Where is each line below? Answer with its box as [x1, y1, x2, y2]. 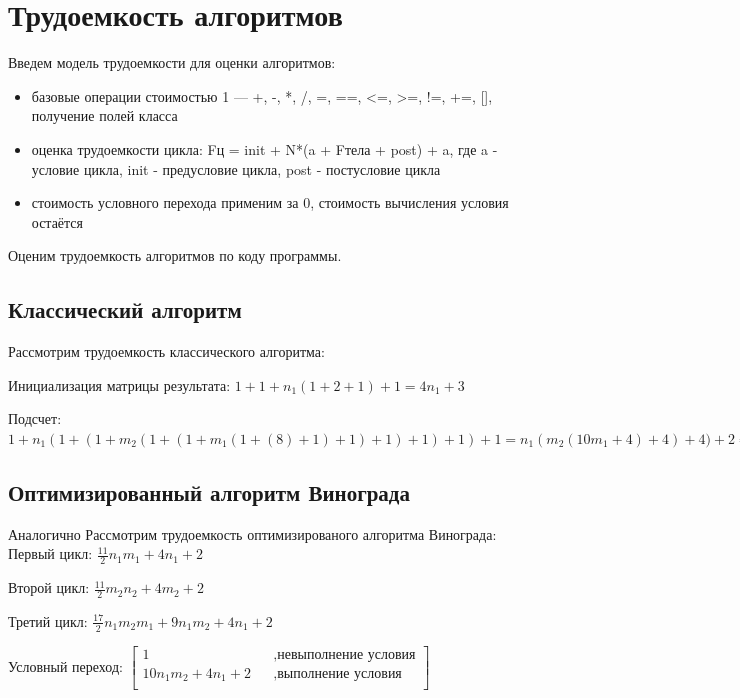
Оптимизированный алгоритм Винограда [8, 476, 410, 507]
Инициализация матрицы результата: [8, 374, 231, 395]
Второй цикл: [8, 577, 90, 598]
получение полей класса [31, 105, 178, 126]
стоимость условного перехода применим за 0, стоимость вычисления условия [31, 192, 509, 213]
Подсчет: [8, 408, 62, 429]
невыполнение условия [277, 647, 416, 662]
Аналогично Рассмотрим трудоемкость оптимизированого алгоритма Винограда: [8, 523, 497, 544]
